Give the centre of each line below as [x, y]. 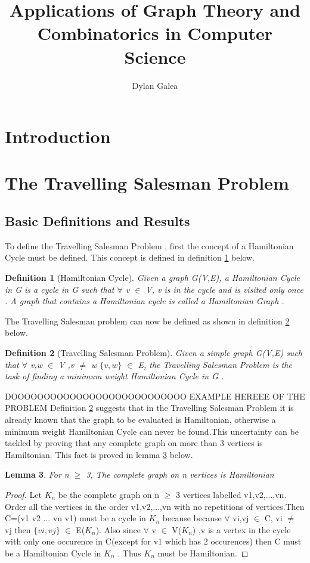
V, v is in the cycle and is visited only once [224, 289]
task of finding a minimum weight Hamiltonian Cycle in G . [114, 376]
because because [192, 518]
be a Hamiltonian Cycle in [53, 553]
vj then [18, 529]
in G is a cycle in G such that [60, 289]
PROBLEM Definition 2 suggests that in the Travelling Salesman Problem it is [149, 408]
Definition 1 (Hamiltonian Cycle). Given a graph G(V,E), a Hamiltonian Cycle [152, 278]
